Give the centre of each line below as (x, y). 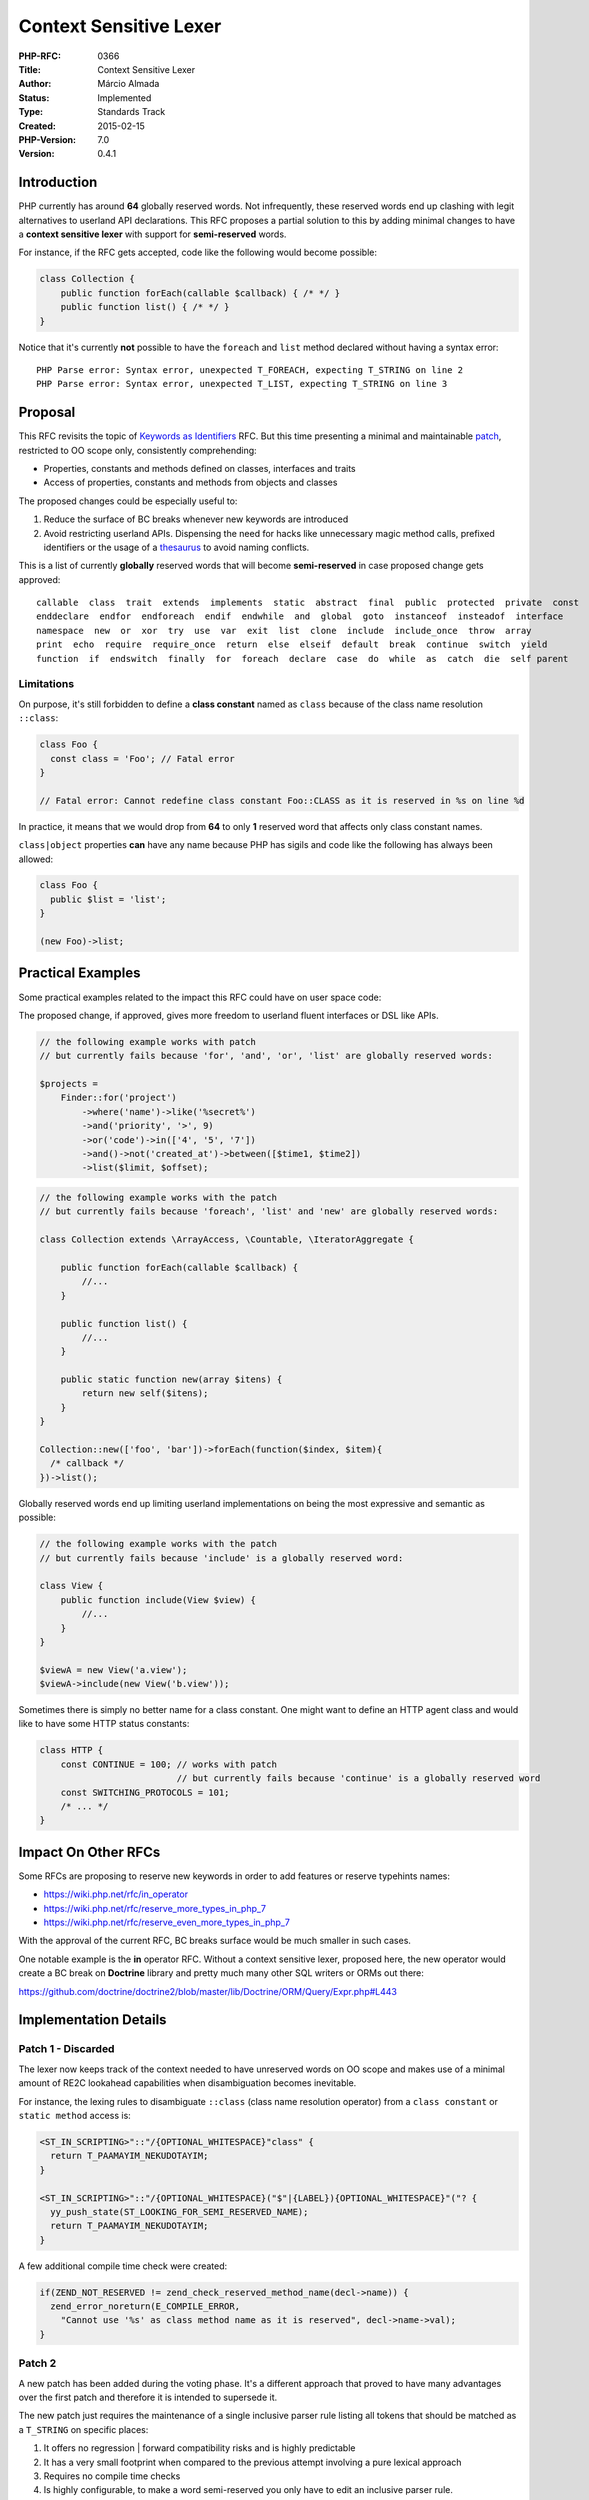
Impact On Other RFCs (89, 1851)
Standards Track (131, 112)
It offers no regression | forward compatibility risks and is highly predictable (199, 2448)
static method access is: (75, 2115)
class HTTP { (71, 1750)
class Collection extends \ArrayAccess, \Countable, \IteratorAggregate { (227, 1239)
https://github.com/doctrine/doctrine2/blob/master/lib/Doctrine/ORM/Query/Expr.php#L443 (207, 1991)
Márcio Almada (128, 84)
